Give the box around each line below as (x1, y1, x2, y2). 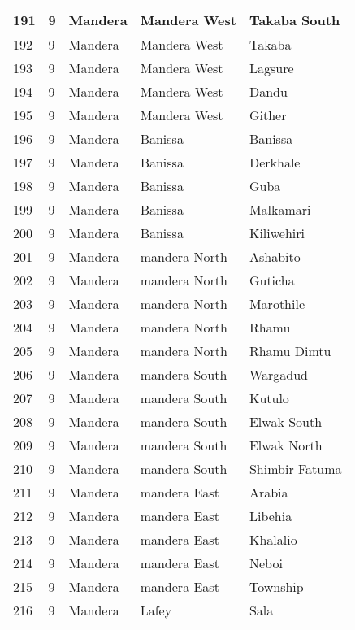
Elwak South (249, 412, 323, 431)
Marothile (249, 294, 305, 313)
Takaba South (249, 11, 340, 29)
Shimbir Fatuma (249, 459, 342, 478)
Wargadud (249, 365, 309, 384)
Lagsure (249, 59, 294, 77)
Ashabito (249, 247, 301, 266)
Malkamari (249, 200, 311, 219)
